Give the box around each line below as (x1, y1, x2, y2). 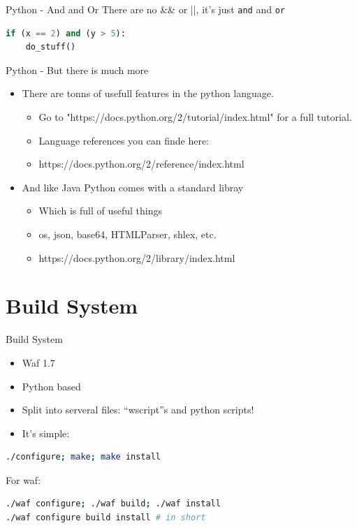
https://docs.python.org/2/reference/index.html (38, 156, 245, 171)
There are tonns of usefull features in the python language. (22, 86, 274, 101)
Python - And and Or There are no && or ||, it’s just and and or (6, 2, 285, 16)
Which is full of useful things (38, 203, 163, 218)
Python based (22, 379, 81, 393)
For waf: (6, 472, 41, 487)
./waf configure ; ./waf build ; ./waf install (6, 499, 221, 509)
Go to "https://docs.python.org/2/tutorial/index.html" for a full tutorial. (38, 110, 352, 124)
